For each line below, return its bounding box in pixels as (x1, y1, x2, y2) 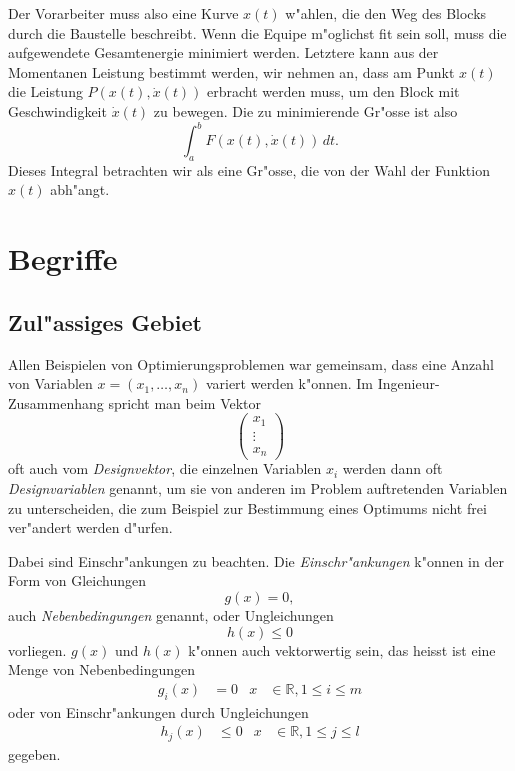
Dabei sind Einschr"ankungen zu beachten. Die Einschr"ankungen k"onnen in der (8, 550, 504, 571)
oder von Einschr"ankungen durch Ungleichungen (8, 701, 309, 722)
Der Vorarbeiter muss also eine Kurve (8, 3, 239, 23)
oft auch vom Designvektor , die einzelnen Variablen (8, 458, 322, 479)
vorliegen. (8, 639, 67, 660)
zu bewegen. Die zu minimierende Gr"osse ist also (153, 100, 458, 121)
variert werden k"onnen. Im (205, 373, 374, 394)
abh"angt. (50, 179, 110, 200)
